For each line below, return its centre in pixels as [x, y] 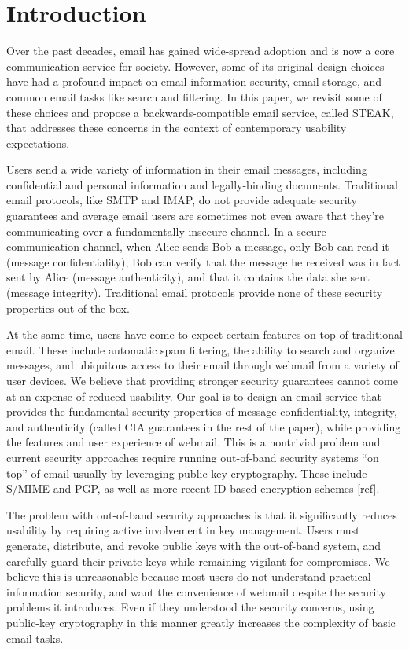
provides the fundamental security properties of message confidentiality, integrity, [202, 411]
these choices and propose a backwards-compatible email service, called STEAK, [200, 112]
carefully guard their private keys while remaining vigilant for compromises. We [198, 561]
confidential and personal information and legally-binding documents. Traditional [202, 184]
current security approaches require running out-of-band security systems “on [193, 457]
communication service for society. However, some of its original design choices [195, 66]
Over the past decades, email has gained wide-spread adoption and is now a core [201, 51]
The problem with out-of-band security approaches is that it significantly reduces [202, 514]
